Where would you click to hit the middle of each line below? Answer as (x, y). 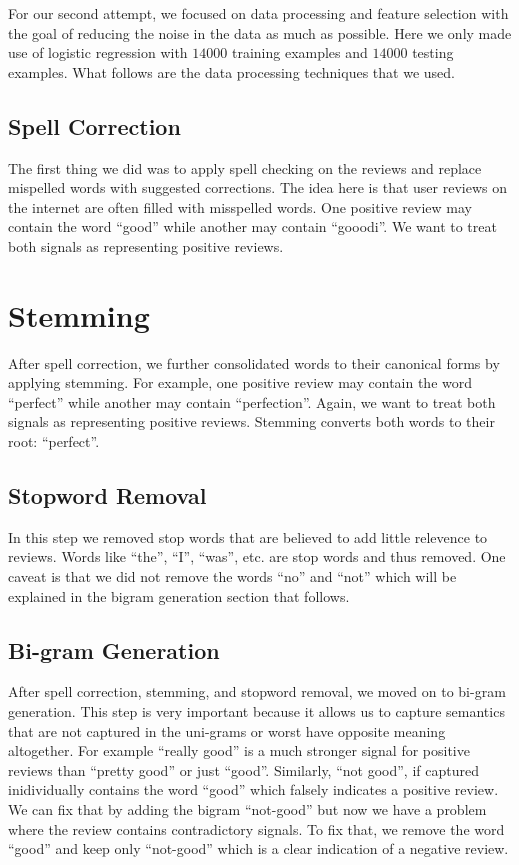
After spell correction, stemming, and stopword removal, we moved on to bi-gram (257, 691)
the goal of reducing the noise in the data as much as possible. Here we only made (260, 32)
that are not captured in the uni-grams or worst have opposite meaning (227, 730)
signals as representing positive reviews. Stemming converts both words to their (251, 421)
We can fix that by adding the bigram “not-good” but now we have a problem (247, 808)
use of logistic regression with (98, 52)
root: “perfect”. (54, 441)
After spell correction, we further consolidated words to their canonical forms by (254, 362)
